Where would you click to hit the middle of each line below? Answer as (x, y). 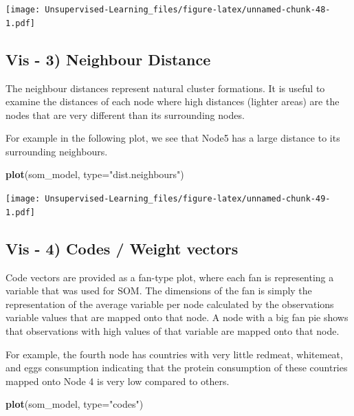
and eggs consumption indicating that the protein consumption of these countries (177, 368)
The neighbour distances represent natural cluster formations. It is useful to (165, 88)
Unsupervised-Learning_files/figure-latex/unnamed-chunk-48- (188, 10)
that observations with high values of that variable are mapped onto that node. (173, 330)
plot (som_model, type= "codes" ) (75, 404)
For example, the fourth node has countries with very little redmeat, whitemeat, (174, 354)
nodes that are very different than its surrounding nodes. (125, 114)
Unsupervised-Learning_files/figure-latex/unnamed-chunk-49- (188, 199)
